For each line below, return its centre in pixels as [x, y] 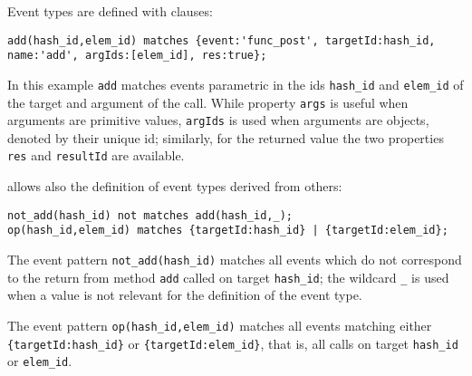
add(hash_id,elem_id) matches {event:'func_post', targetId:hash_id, [222, 40]
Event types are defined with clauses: [110, 11]
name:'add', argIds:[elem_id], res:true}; [137, 56]
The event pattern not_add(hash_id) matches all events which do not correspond [235, 260]
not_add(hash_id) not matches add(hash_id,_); [150, 215]
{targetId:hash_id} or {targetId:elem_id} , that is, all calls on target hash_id [233, 343]
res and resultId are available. [96, 155]
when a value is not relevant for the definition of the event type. [185, 295]
